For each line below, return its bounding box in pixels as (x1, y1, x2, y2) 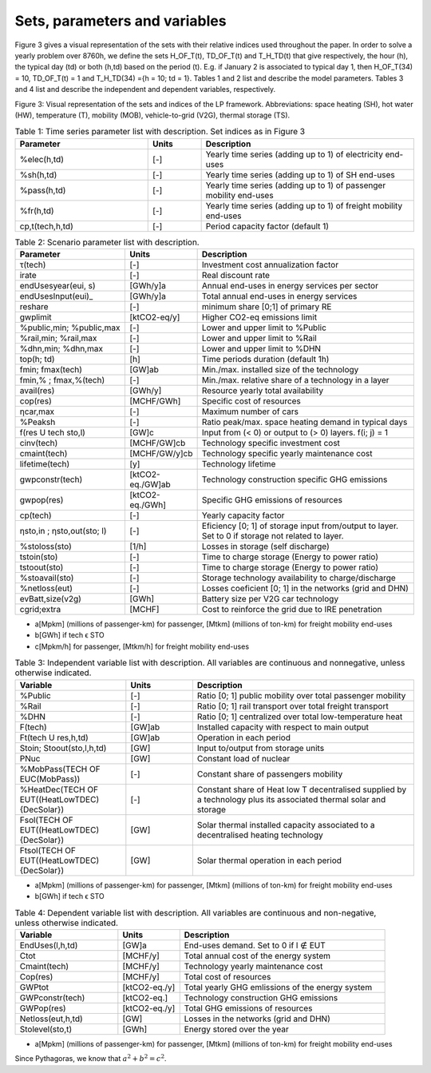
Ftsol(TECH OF (19, 844, 76, 856)
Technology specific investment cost (201, 438, 341, 449)
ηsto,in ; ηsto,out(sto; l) (19, 526, 107, 537)
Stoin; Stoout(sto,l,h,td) (19, 742, 107, 753)
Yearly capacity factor (201, 510, 285, 521)
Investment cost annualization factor (201, 260, 339, 271)
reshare (19, 301, 49, 312)
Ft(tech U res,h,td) (19, 732, 89, 743)
